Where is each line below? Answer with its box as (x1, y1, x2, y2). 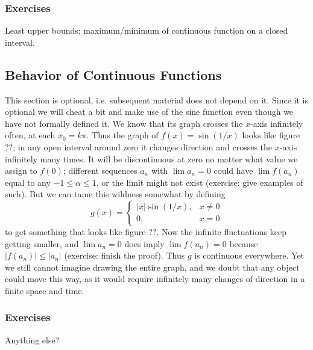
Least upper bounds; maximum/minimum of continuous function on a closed (5, 24, 288, 37)
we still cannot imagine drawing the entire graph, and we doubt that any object (5, 260, 300, 273)
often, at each (5, 129, 55, 141)
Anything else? (5, 333, 60, 346)
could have (213, 164, 253, 177)
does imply (124, 237, 165, 250)
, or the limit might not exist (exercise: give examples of (96, 176, 303, 188)
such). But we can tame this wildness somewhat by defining (5, 188, 226, 200)
